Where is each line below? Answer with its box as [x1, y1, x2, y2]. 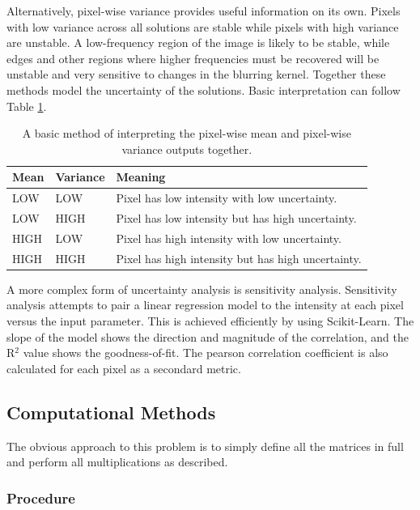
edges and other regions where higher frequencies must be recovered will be [6, 49, 380, 66]
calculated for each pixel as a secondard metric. [6, 359, 241, 376]
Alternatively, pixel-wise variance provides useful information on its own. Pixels [6, 2, 401, 19]
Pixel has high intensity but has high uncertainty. [116, 249, 362, 266]
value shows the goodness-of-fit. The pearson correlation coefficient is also [23, 344, 388, 361]
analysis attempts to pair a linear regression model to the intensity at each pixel [6, 296, 404, 313]
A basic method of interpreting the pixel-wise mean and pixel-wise [22, 125, 351, 142]
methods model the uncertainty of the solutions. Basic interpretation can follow [6, 81, 401, 98]
